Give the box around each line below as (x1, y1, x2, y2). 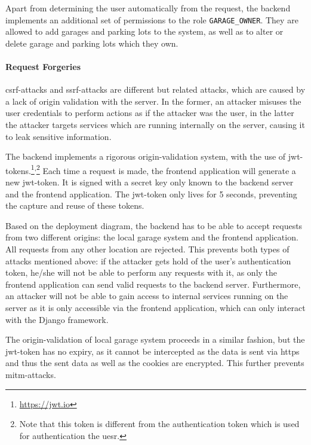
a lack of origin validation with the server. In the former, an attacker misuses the (5, 95, 301, 107)
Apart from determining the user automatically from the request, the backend (5, 2, 291, 14)
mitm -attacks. (5, 368, 56, 380)
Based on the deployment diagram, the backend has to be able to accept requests (5, 219, 303, 231)
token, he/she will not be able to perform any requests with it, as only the (5, 266, 278, 279)
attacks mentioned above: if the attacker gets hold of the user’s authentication (5, 254, 291, 267)
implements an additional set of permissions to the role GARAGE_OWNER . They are (5, 13, 298, 26)
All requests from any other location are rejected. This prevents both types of (5, 243, 290, 255)
